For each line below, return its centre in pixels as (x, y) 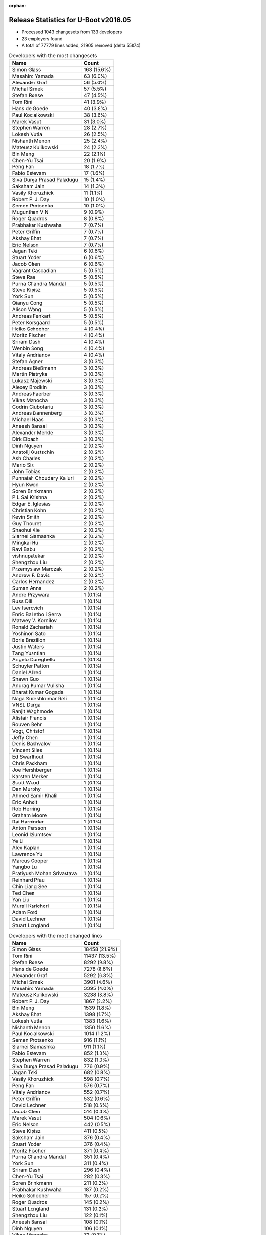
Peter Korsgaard (31, 323)
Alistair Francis (29, 718)
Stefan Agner (27, 362)
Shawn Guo (26, 679)
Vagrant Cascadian (34, 271)
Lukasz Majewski (32, 381)
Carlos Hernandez (33, 582)
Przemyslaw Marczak (37, 569)
